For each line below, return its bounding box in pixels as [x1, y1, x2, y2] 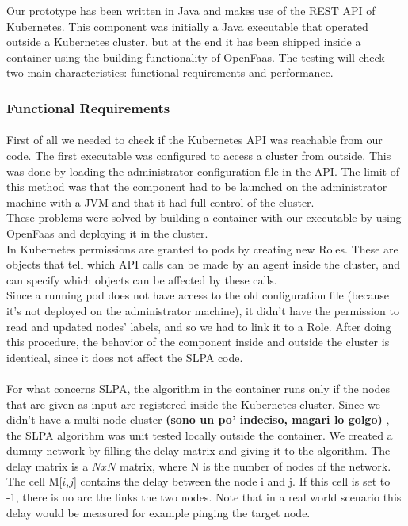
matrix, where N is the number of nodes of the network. [120, 457, 391, 474]
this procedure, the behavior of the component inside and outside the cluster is [6, 334, 390, 350]
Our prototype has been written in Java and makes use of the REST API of [6, 2, 376, 18]
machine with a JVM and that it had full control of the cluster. [6, 193, 315, 210]
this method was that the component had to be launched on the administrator [6, 178, 387, 195]
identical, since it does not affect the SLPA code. [6, 349, 243, 365]
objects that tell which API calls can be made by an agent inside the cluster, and [6, 256, 401, 273]
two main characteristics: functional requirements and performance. [6, 64, 334, 81]
